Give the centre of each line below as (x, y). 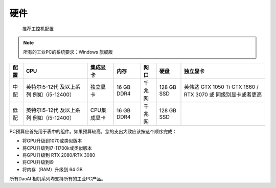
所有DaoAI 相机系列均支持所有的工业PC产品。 (57, 179)
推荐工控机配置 (38, 29)
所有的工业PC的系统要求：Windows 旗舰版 (68, 52)
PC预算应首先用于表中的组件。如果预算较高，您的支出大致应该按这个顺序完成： (93, 131)
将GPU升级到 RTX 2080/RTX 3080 (59, 155)
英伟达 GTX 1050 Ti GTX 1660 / (221, 87)
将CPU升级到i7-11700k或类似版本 (57, 148)
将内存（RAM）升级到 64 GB (52, 169)
